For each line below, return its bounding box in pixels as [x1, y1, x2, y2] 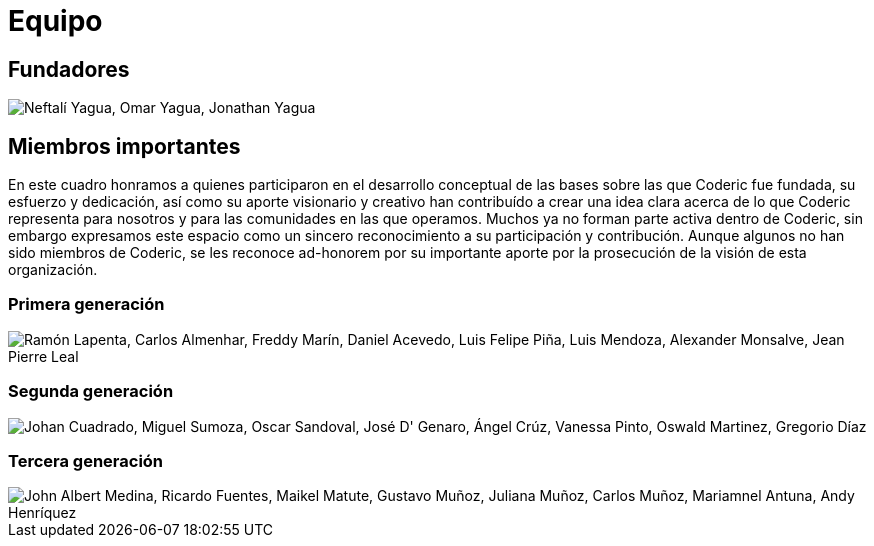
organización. [8, 261, 98, 279]
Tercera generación [8, 450, 164, 471]
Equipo [8, 4, 103, 38]
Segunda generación [8, 381, 174, 402]
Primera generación [8, 294, 165, 315]
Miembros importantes [8, 133, 241, 159]
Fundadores [8, 56, 130, 82]
